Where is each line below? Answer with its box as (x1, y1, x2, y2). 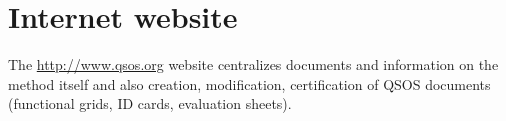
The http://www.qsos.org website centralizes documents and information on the (8, 54, 499, 75)
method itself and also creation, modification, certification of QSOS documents (8, 73, 491, 94)
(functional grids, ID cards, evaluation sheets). (8, 93, 292, 114)
